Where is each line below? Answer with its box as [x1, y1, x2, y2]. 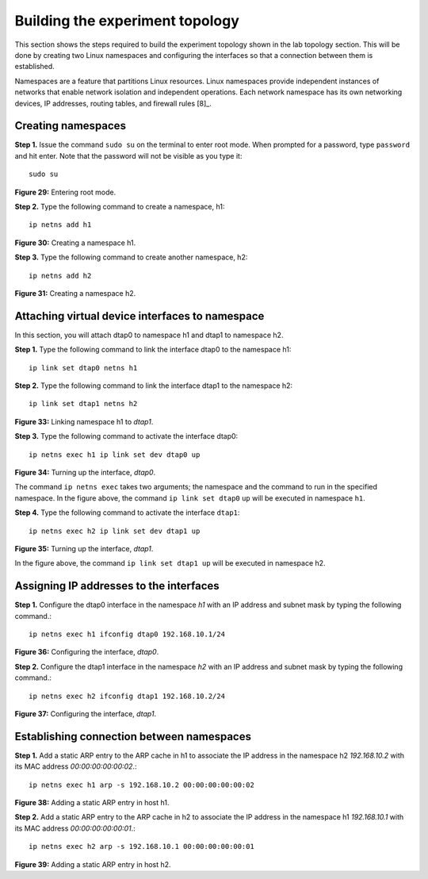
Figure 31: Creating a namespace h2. [14, 288, 136, 297]
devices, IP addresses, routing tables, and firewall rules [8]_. [14, 98, 212, 108]
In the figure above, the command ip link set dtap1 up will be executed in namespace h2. [14, 558, 326, 568]
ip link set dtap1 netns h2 [29, 399, 138, 409]
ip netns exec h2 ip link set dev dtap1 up [29, 526, 201, 535]
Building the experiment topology [14, 12, 239, 29]
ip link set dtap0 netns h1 [29, 363, 138, 372]
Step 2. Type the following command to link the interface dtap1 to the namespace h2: [14, 381, 293, 390]
